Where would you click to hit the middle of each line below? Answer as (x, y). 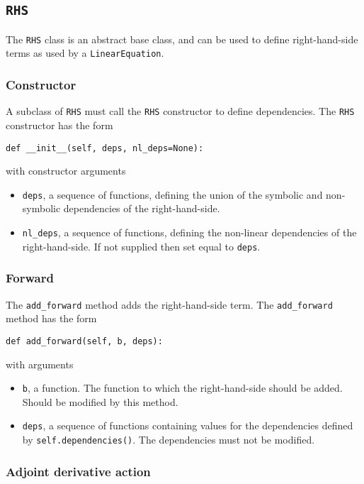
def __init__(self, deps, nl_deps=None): (105, 148)
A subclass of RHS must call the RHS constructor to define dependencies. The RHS (180, 111)
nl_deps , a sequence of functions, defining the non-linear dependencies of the (189, 232)
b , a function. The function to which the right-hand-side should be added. (182, 388)
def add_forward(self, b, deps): (84, 341)
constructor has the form (59, 125)
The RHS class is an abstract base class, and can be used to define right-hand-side (182, 39)
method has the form (51, 318)
